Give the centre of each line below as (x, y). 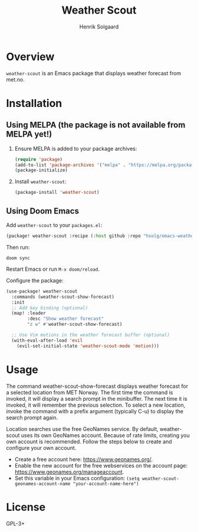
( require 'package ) (39, 159)
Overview (30, 56)
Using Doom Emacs (43, 211)
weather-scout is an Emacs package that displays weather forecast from (94, 73)
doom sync (18, 258)
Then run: (18, 247)
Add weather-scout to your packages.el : (54, 225)
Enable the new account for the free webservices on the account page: (101, 465)
